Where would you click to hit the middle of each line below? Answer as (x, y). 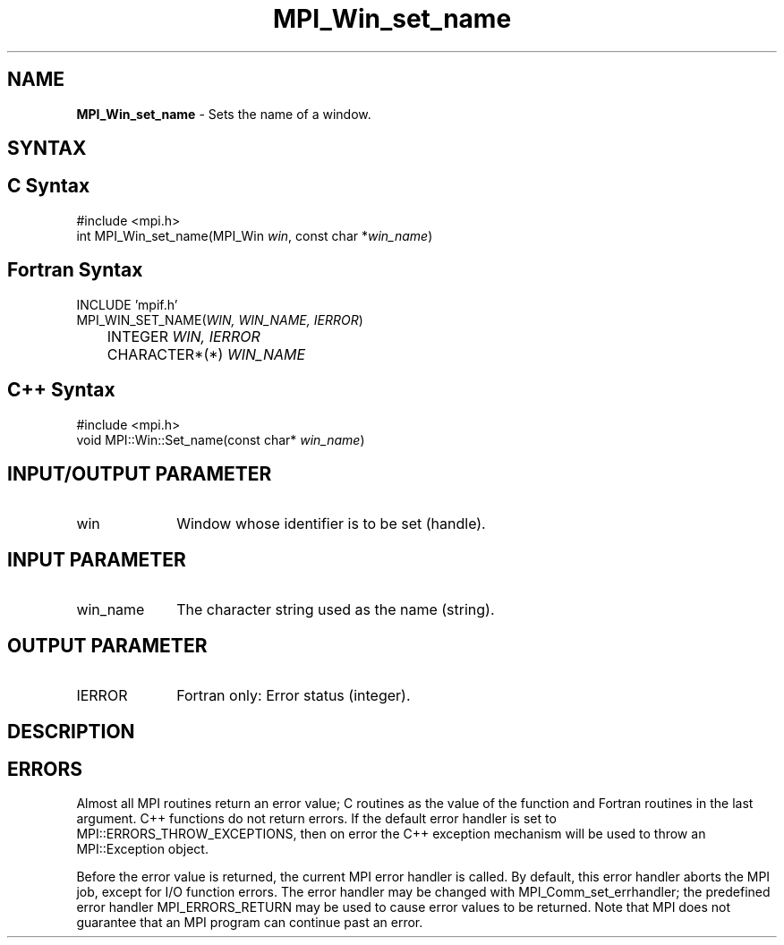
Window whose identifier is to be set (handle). (331, 524)
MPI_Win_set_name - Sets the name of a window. (224, 114)
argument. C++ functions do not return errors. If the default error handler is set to (316, 819)
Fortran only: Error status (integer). (294, 696)
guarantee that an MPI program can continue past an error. (250, 923)
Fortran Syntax (75, 270)
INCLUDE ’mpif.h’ (127, 304)
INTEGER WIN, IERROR (183, 336)
